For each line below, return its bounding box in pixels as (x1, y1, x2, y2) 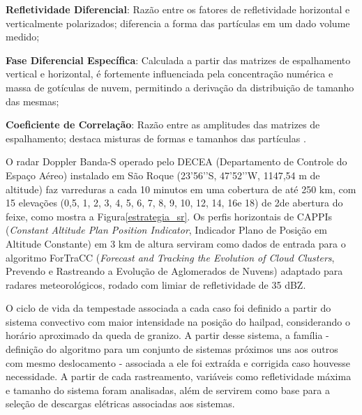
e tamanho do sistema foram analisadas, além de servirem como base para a (6, 382, 330, 397)
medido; (6, 29, 40, 44)
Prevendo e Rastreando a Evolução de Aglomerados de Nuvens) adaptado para (6, 264, 343, 278)
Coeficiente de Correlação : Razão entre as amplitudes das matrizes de (6, 117, 320, 132)
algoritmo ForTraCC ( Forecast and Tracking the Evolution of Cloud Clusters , (6, 250, 335, 264)
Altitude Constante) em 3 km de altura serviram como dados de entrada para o (6, 236, 346, 250)
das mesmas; (6, 93, 59, 108)
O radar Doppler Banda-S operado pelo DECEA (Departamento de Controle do (6, 154, 347, 169)
